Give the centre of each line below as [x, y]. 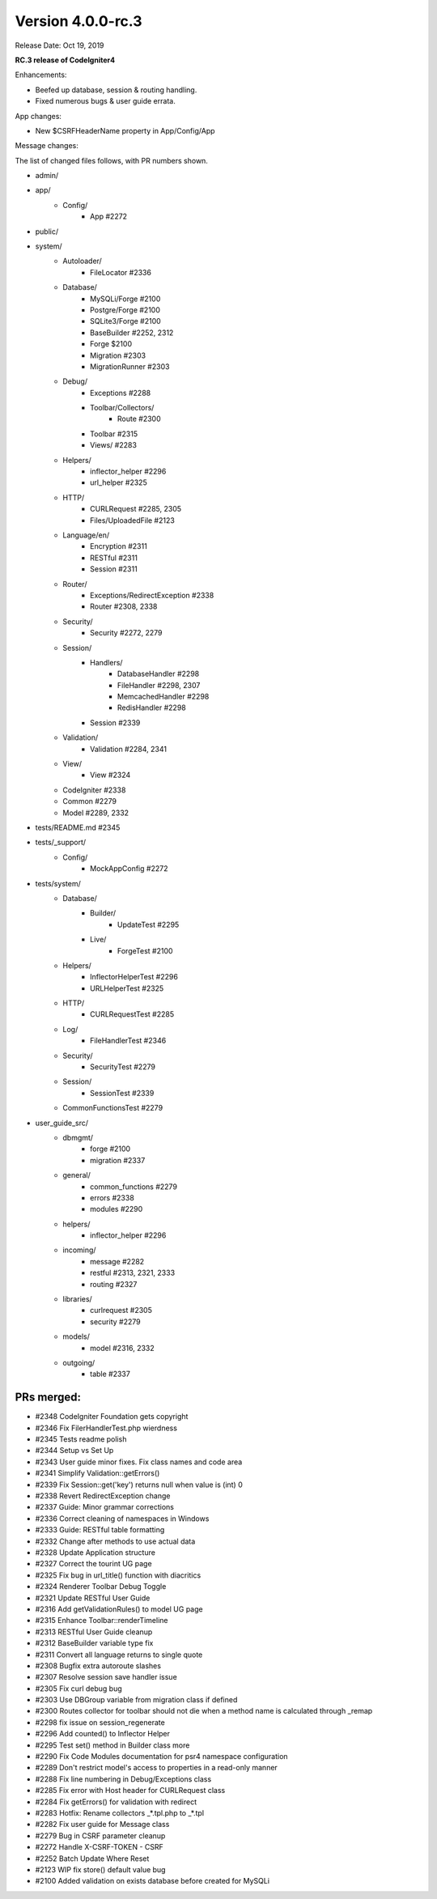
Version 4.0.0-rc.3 [78, 21]
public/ [47, 232]
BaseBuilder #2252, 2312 [132, 333]
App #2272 [109, 217]
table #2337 [110, 1374]
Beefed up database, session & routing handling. [116, 90]
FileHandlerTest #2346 [128, 1041]
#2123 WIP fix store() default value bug [100, 1869]
